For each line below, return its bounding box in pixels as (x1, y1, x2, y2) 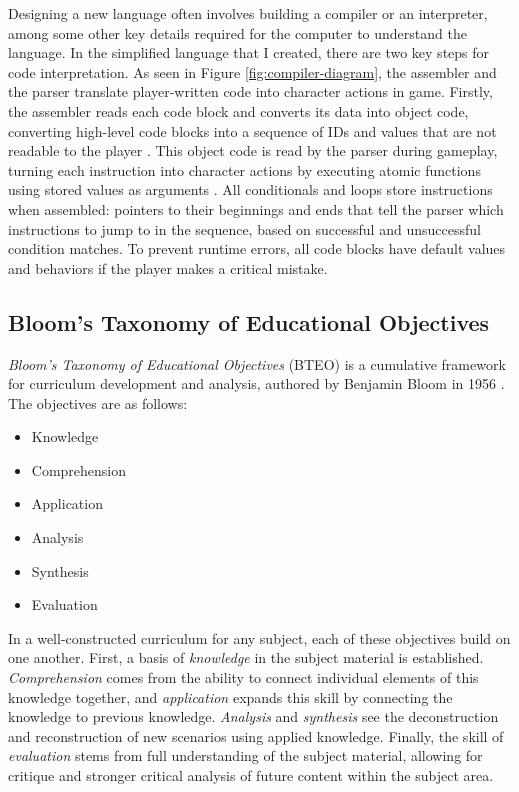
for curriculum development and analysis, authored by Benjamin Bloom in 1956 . (8, 373, 505, 394)
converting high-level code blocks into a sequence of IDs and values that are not (8, 120, 497, 141)
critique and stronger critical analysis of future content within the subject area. (8, 765, 494, 786)
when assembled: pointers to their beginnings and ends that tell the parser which (8, 198, 504, 219)
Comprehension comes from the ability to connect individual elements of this (8, 667, 479, 688)
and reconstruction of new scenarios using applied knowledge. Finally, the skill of (8, 725, 504, 746)
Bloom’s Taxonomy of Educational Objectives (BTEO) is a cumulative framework (8, 353, 506, 374)
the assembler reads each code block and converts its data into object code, (8, 100, 469, 121)
